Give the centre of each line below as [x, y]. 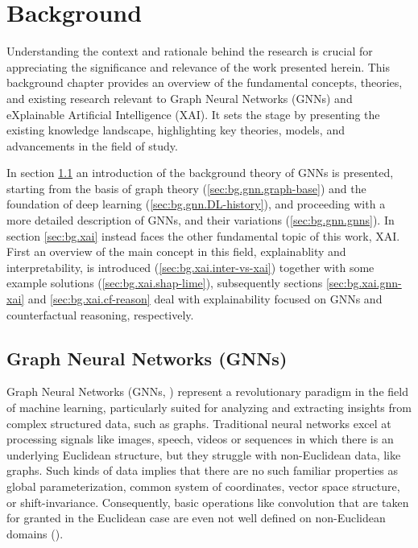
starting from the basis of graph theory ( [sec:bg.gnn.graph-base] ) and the [186, 188]
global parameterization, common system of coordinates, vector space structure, [203, 486]
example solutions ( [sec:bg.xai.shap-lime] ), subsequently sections [165, 283]
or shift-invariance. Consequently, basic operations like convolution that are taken [208, 502]
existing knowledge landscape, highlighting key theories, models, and [176, 130]
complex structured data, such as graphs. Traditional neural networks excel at [199, 423]
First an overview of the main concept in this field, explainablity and [176, 251]
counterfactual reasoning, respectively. [100, 314]
